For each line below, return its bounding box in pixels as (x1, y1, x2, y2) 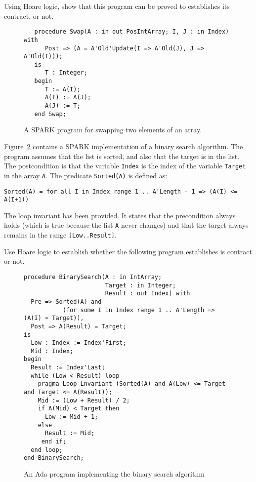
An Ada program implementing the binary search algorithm (24, 469, 205, 479)
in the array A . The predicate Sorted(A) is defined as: (4, 170, 168, 180)
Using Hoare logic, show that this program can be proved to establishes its (4, 1, 230, 11)
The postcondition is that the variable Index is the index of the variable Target (4, 161, 246, 171)
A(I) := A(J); (44, 94, 91, 101)
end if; (41, 438, 66, 445)
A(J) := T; (44, 102, 81, 110)
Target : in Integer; (105, 281, 176, 289)
